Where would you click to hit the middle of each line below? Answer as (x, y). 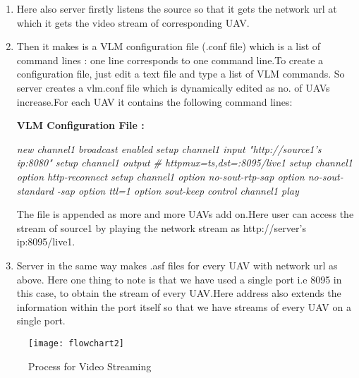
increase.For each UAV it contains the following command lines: (154, 101)
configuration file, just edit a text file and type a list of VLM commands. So (181, 74)
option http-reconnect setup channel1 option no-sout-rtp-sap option (160, 176)
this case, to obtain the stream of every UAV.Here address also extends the (179, 293)
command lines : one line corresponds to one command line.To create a (170, 60)
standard (35, 190)
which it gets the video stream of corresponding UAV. (133, 22)
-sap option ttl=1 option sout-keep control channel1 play (178, 190)
